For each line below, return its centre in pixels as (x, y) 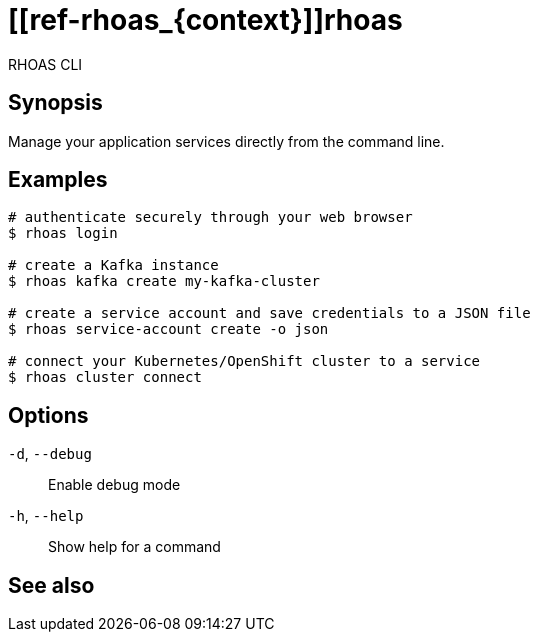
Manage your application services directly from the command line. (226, 141)
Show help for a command (134, 547)
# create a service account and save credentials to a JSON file (269, 313)
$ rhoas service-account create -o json (168, 329)
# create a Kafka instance (113, 265)
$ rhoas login (63, 233)
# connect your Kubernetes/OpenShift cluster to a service (244, 361)
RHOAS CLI (45, 64)
